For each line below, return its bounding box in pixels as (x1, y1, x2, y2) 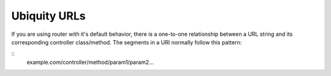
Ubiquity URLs (11, 9, 86, 22)
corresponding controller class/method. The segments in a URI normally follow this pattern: (11, 38, 242, 46)
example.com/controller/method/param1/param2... (26, 58, 154, 66)
